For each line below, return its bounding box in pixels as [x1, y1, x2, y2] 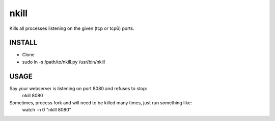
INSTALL [9, 38, 38, 47]
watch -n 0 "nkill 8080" [22, 106, 71, 112]
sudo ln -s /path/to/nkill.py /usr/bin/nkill [22, 59, 105, 65]
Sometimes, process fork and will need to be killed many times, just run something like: [9, 99, 192, 106]
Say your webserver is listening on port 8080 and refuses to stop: [9, 85, 148, 91]
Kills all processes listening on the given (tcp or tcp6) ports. [9, 25, 134, 31]
